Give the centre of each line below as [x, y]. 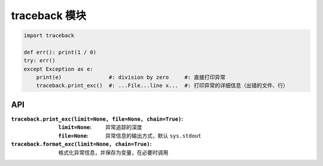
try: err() [39, 61]
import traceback [49, 36]
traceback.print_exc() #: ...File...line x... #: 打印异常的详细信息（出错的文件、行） [162, 86]
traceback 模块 [49, 16]
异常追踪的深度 [124, 127]
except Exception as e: [59, 69]
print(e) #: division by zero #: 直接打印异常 [131, 77]
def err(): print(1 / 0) [60, 52]
